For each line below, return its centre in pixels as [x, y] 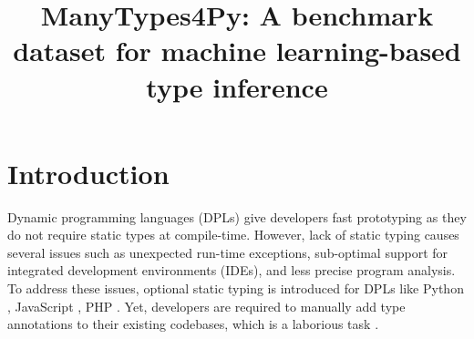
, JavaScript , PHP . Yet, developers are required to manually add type [206, 306]
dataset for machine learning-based [237, 51]
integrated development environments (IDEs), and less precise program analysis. [232, 270]
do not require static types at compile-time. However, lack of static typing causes [233, 235]
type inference [237, 86]
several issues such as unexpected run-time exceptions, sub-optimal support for [228, 252]
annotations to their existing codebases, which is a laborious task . [193, 324]
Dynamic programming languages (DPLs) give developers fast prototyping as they [237, 216]
